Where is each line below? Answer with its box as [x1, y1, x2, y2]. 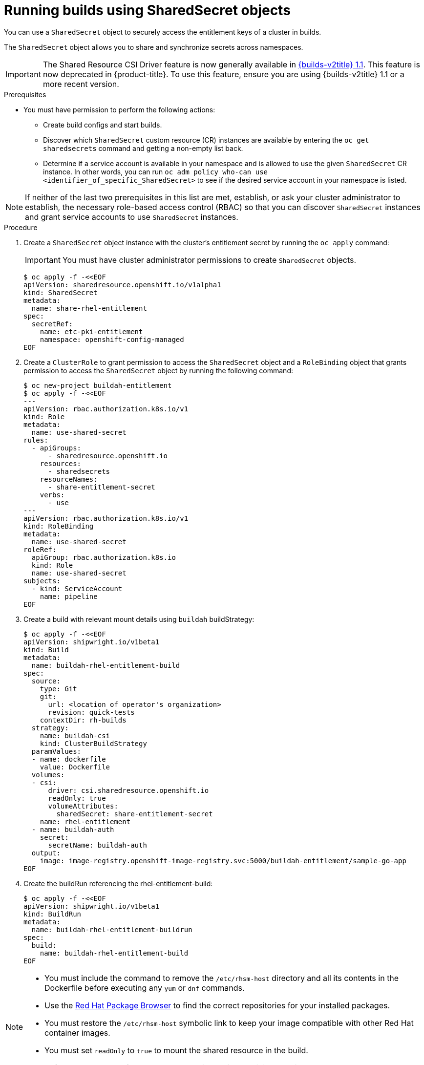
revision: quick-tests [48, 708, 135, 716]
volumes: [31, 770, 65, 779]
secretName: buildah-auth [48, 841, 147, 849]
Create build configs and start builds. [43, 120, 162, 129]
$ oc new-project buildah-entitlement [23, 381, 172, 389]
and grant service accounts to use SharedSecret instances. [25, 212, 238, 222]
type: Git [40, 684, 77, 693]
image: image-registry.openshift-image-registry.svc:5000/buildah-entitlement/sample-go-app [40, 856, 406, 865]
